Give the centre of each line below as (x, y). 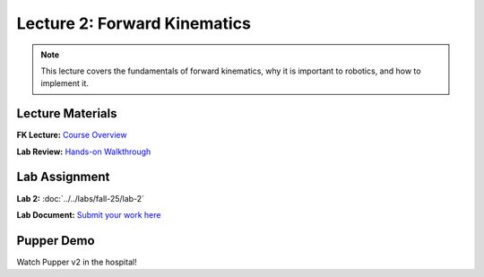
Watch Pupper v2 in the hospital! (77, 262)
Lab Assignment (63, 177)
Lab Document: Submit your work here (89, 214)
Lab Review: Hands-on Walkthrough (84, 151)
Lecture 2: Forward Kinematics (134, 23)
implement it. (65, 83)
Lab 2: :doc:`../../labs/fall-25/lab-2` (81, 198)
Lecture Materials (67, 113)
